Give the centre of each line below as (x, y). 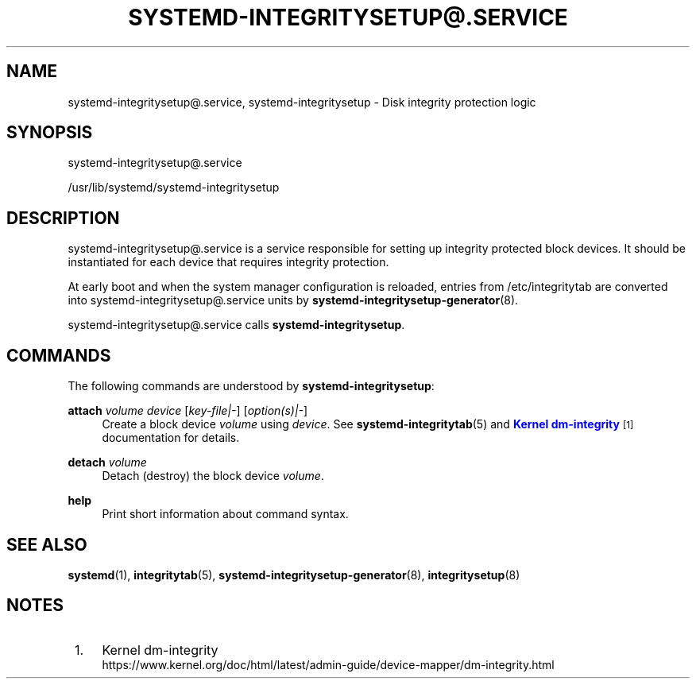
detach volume (107, 462)
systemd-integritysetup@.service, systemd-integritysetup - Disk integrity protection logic (302, 102)
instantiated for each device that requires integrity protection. (228, 262)
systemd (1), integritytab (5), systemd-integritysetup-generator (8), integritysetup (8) (294, 575)
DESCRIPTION (63, 218)
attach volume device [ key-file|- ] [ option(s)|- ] (188, 411)
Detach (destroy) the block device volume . (213, 476)
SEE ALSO (47, 544)
